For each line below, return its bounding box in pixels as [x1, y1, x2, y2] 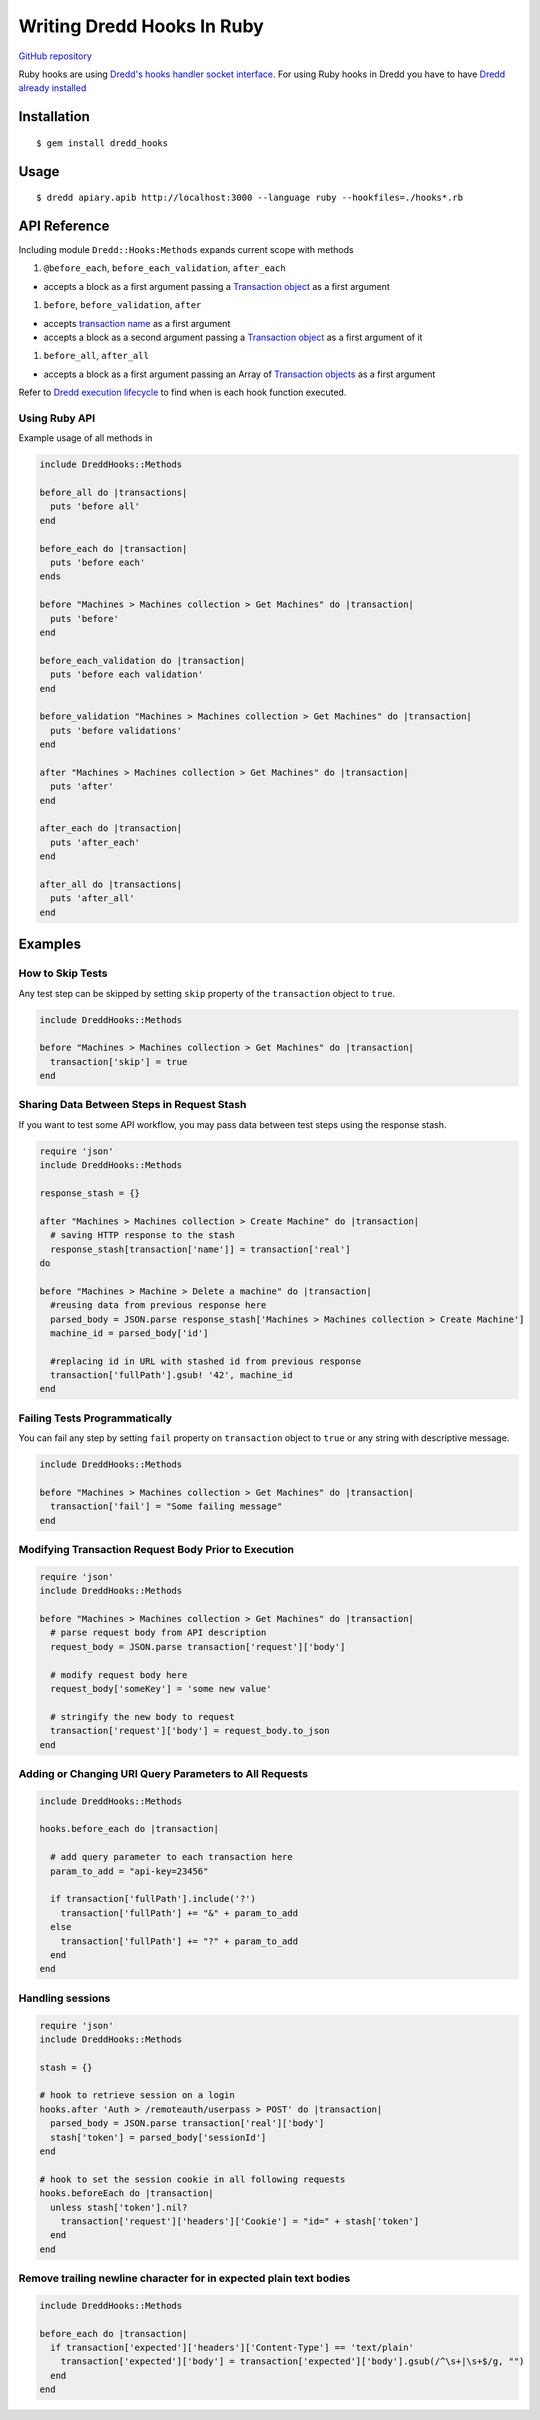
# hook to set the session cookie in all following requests [39, 2173, 346, 2185]
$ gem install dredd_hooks [36, 137, 169, 149]
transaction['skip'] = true [50, 1056, 188, 1067]
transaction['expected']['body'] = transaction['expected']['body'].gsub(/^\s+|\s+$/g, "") [60, 2356, 525, 2367]
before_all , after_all [43, 350, 150, 362]
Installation [18, 108, 90, 125]
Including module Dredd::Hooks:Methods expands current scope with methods [18, 244, 354, 256]
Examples [18, 936, 82, 953]
